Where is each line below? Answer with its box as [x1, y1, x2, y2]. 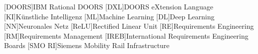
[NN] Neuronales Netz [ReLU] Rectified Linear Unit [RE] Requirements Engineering [4, 21, 254, 31]
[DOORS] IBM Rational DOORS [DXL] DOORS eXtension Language [4, 1, 214, 11]
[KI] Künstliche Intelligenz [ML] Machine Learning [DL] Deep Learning [4, 11, 215, 21]
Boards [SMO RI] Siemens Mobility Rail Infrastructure [4, 40, 170, 51]
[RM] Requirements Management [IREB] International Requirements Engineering [4, 30, 249, 41]
